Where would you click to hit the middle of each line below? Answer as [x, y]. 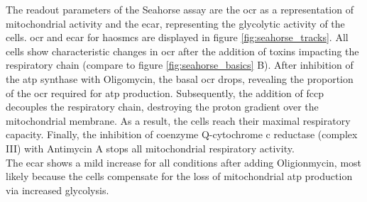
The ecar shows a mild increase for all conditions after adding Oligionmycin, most [184, 162]
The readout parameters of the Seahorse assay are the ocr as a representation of [180, 9]
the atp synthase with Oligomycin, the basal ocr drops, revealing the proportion [180, 78]
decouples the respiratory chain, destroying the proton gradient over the [162, 107]
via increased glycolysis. [57, 190]
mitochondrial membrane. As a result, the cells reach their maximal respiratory [178, 120]
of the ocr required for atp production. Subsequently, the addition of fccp [165, 92]
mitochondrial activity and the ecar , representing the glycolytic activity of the [175, 23]
